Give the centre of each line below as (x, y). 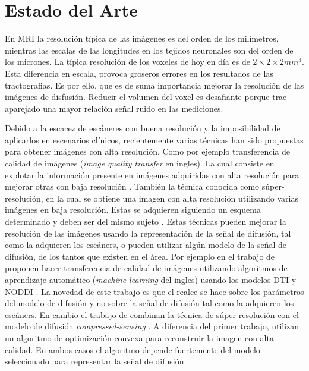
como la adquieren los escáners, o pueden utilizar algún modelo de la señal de (146, 245)
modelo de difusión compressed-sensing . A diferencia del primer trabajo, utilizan (152, 326)
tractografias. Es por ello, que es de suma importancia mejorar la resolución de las (154, 85)
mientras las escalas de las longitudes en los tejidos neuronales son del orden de (149, 50)
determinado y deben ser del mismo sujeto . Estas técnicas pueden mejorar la (146, 221)
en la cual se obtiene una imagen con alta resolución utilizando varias (172, 198)
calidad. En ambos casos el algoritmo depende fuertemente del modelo (133, 349)
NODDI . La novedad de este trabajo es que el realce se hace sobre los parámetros (154, 291)
